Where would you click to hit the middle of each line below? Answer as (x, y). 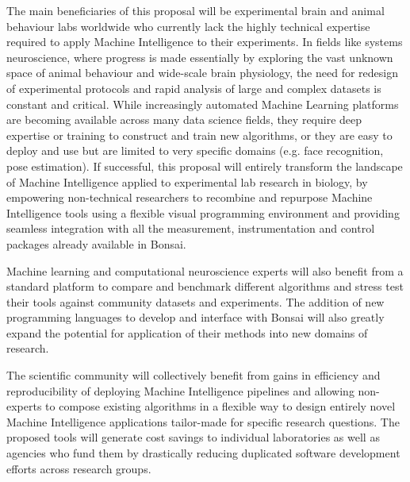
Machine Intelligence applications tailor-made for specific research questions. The (203, 421)
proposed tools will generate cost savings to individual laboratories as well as (193, 437)
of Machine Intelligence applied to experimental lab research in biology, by (187, 181)
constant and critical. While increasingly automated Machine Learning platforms (203, 104)
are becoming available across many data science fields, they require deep (184, 120)
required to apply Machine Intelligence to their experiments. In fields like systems (205, 42)
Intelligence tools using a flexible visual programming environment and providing (203, 212)
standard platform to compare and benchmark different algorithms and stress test (205, 286)
